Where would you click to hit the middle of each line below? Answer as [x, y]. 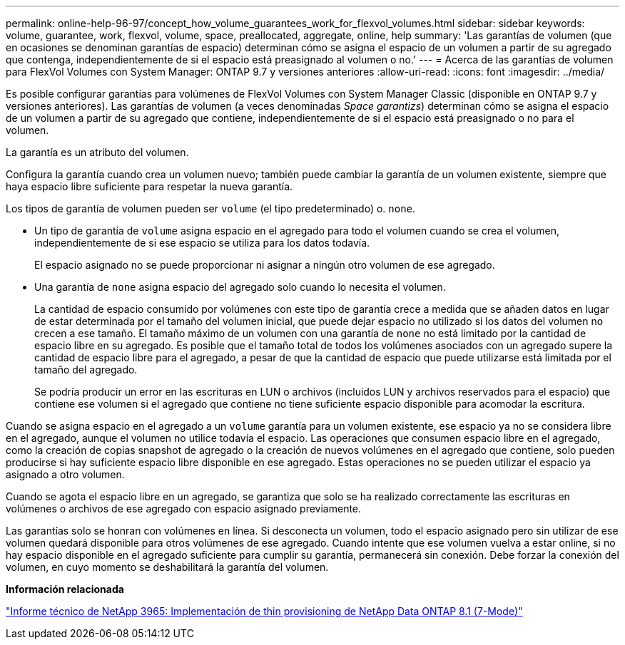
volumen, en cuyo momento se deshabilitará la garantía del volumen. [167, 567]
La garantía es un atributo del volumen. [97, 152]
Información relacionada [65, 589]
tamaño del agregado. [86, 370]
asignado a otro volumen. [65, 474]
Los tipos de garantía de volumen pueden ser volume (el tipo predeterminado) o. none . [211, 208]
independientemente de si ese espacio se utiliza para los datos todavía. [202, 243]
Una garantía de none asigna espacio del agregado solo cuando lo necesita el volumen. [240, 287]
